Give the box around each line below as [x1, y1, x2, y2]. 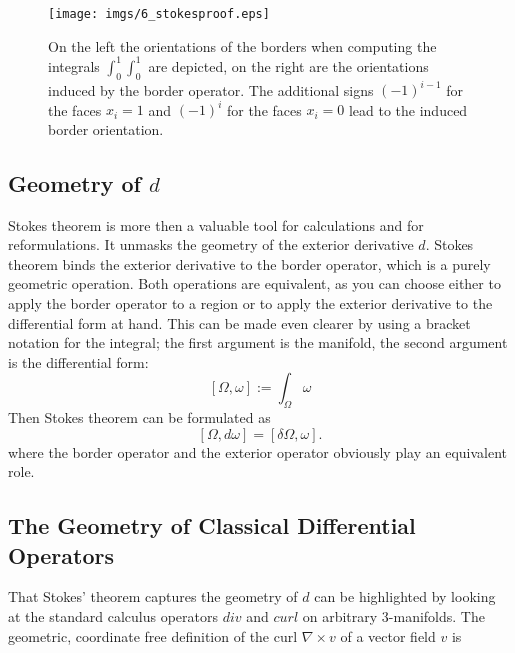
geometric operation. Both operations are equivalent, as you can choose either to [8, 273, 501, 294]
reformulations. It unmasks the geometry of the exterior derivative [8, 234, 414, 255]
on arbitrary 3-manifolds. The [302, 606, 485, 627]
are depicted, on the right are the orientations [148, 55, 429, 76]
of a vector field [340, 625, 436, 646]
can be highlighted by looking [314, 586, 496, 607]
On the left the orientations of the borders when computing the [48, 35, 437, 56]
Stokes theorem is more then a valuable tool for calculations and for [8, 214, 424, 235]
